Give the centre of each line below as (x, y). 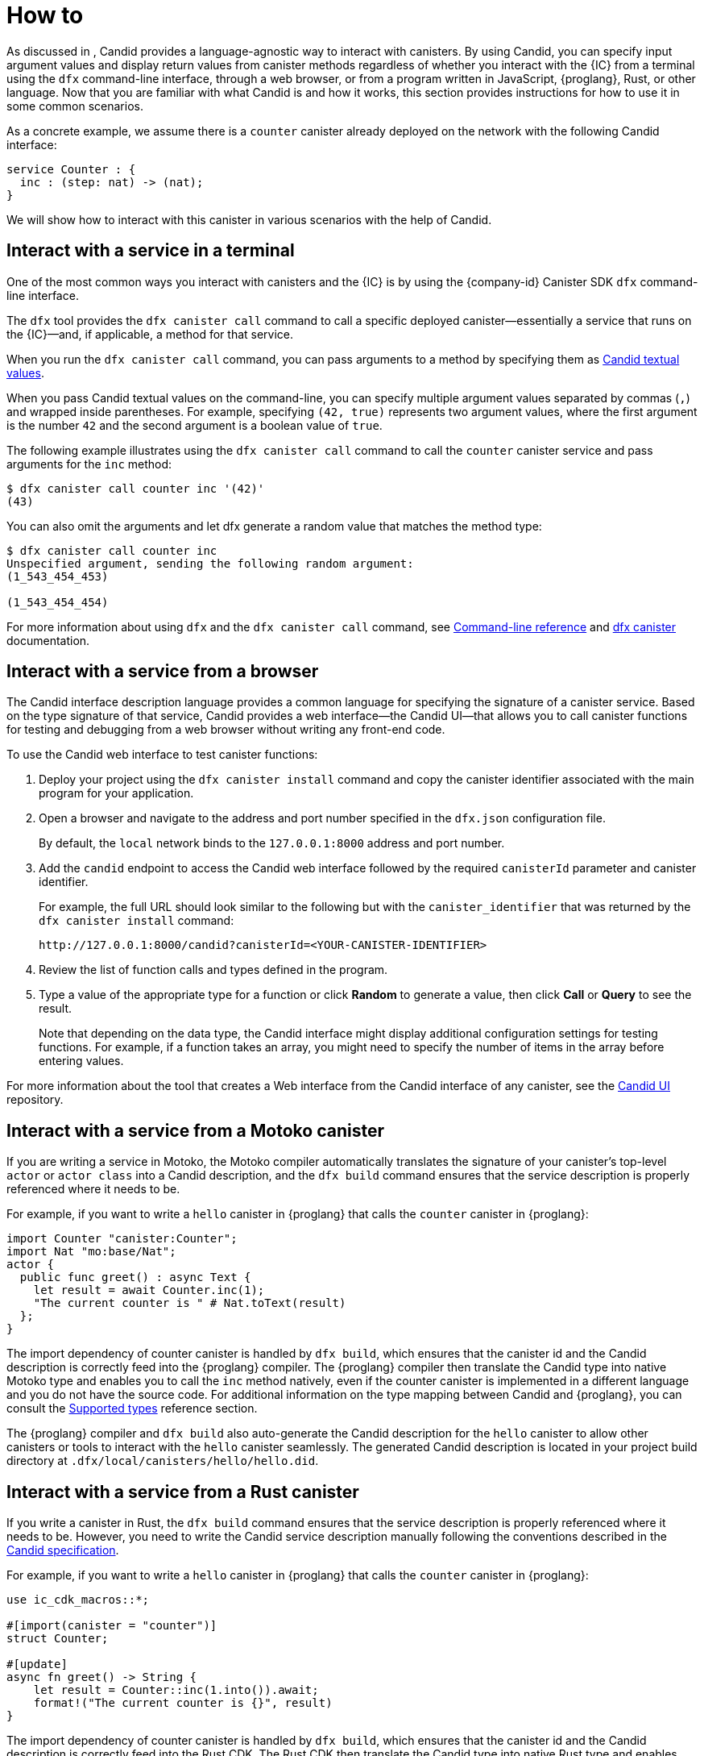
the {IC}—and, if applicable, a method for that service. (150, 334)
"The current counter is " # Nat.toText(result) (190, 1303)
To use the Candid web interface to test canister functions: (162, 755)
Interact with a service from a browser (163, 672)
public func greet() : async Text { (135, 1277)
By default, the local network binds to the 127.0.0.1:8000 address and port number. (272, 843)
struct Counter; (58, 1639)
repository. (35, 1100)
